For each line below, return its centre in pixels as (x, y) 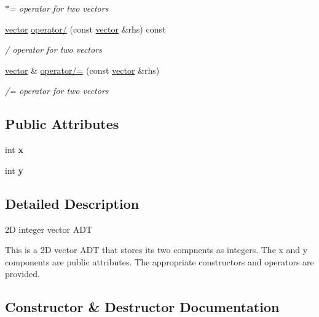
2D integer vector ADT (49, 229)
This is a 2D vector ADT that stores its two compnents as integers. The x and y (156, 250)
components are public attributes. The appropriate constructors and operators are (159, 261)
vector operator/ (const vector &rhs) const (85, 29)
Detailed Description (72, 203)
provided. (22, 274)
